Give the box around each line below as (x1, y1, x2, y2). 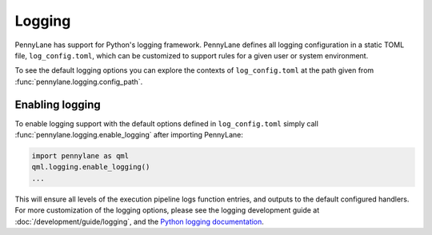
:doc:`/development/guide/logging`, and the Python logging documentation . (14, 217, 264, 226)
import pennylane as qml (31, 152, 130, 160)
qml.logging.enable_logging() (31, 162, 150, 172)
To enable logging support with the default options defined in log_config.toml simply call (14, 118, 319, 128)
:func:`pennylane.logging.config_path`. (14, 77, 143, 86)
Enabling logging (14, 98, 102, 111)
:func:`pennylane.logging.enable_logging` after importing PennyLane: (14, 130, 244, 140)
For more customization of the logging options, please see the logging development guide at (14, 205, 320, 215)
